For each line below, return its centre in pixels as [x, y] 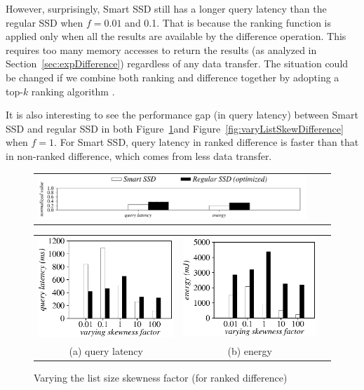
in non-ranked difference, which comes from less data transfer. [139, 155]
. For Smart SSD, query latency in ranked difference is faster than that [207, 142]
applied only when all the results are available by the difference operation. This [176, 36]
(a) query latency [106, 350]
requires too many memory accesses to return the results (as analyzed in [161, 49]
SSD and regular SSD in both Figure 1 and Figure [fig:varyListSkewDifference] [175, 128]
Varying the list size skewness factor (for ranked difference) [161, 377]
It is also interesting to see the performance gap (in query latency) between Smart [182, 115]
